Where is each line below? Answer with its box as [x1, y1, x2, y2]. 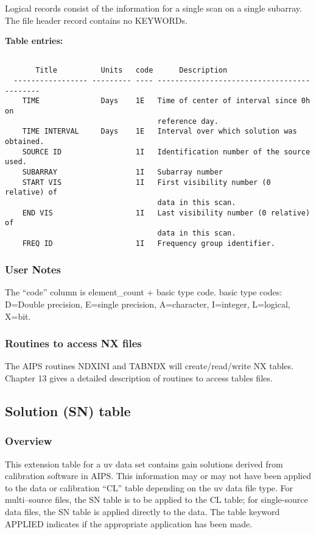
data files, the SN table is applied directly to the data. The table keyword [5, 505, 280, 518]
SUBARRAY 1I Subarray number [22, 168, 223, 176]
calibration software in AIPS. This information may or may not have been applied [5, 469, 311, 482]
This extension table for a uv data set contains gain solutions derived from [5, 457, 283, 470]
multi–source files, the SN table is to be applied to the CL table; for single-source [5, 493, 308, 506]
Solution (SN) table [5, 402, 131, 420]
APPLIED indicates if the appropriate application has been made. [5, 517, 253, 530]
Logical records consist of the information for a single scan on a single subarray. [5, 2, 302, 14]
